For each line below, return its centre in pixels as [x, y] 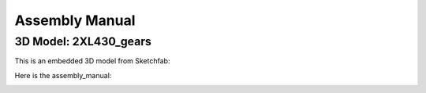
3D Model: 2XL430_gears [83, 41]
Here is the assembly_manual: [63, 75]
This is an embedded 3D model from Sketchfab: [92, 61]
